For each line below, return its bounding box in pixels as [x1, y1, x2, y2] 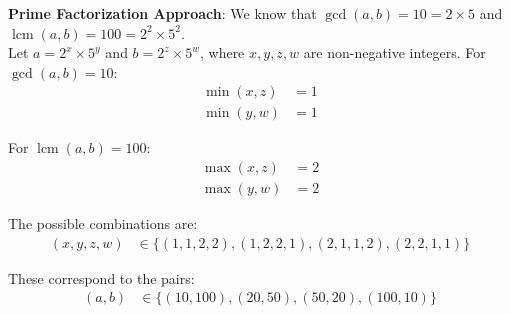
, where [199, 42, 245, 63]
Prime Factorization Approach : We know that [8, 3, 317, 23]
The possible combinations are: [8, 213, 198, 234]
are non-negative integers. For [303, 42, 486, 63]
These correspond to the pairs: [8, 267, 195, 288]
